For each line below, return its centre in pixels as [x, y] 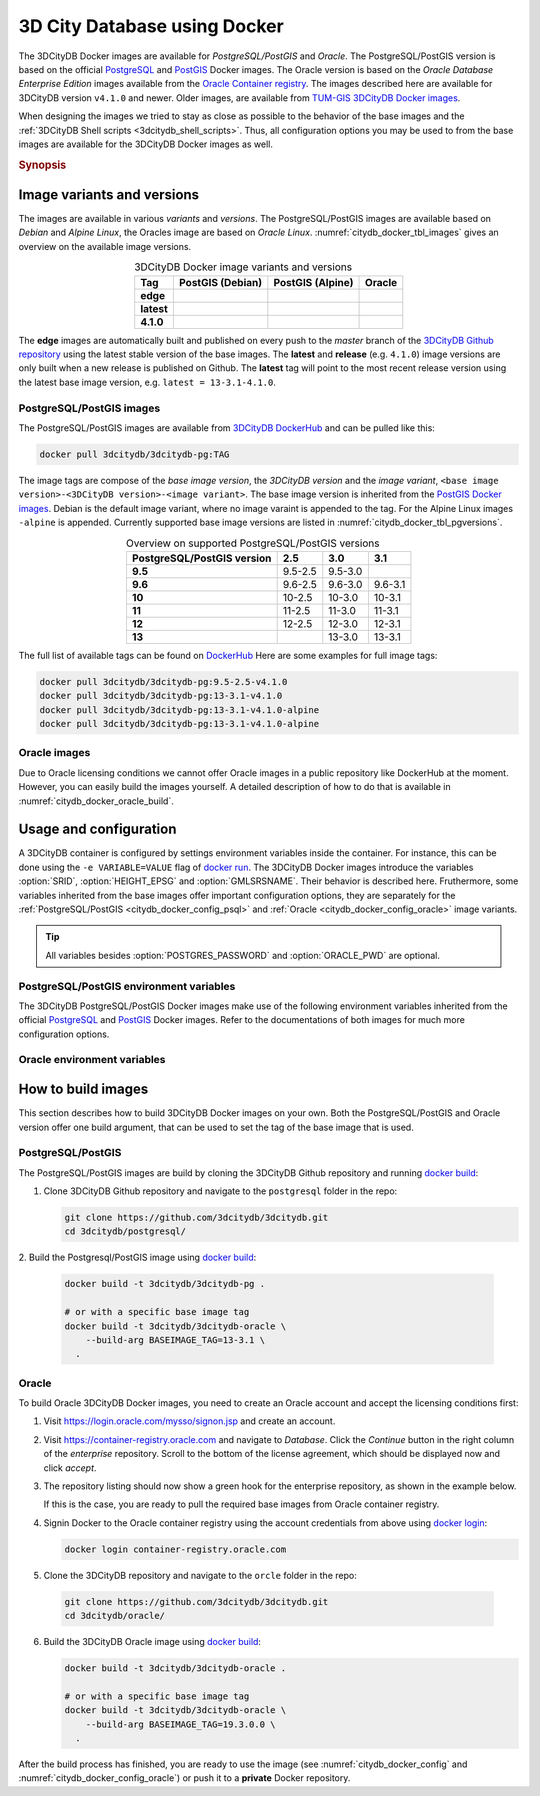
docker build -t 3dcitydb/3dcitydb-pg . [164, 1284]
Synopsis [42, 165]
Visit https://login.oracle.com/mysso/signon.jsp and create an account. [189, 1421]
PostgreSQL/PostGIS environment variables [127, 986]
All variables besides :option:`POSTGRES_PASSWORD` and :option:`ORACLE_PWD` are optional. [242, 955]
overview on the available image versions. [105, 246]
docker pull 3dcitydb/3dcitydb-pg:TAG [134, 454]
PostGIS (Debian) [220, 282]
